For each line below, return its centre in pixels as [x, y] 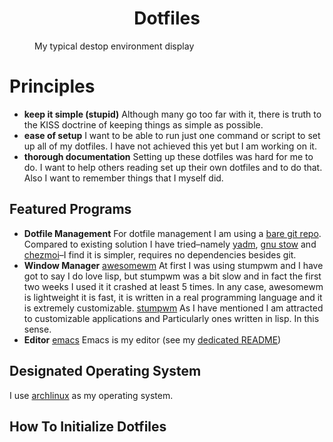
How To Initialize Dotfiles [88, 426]
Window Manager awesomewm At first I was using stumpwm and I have [173, 265]
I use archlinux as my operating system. [91, 395]
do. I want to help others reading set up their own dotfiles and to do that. [173, 167]
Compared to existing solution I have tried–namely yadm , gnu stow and [170, 244]
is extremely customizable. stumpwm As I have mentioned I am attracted [173, 308]
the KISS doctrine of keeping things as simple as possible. [143, 124]
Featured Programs [70, 209]
